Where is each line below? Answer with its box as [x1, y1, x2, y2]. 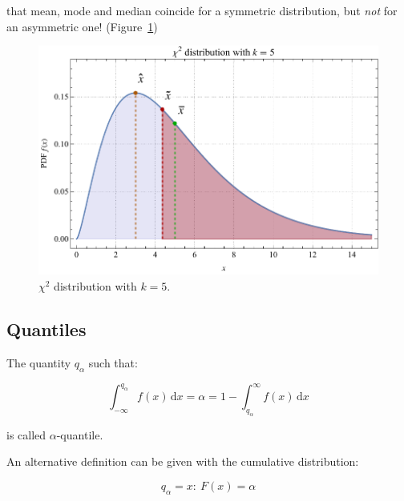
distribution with [54, 278, 137, 295]
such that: [88, 354, 138, 371]
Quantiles [6, 317, 87, 342]
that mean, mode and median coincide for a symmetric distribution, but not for [6, 2, 398, 18]
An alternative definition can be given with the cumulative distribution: [6, 453, 359, 470]
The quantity [6, 354, 71, 371]
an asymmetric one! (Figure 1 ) [6, 18, 158, 34]
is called [6, 426, 46, 443]
